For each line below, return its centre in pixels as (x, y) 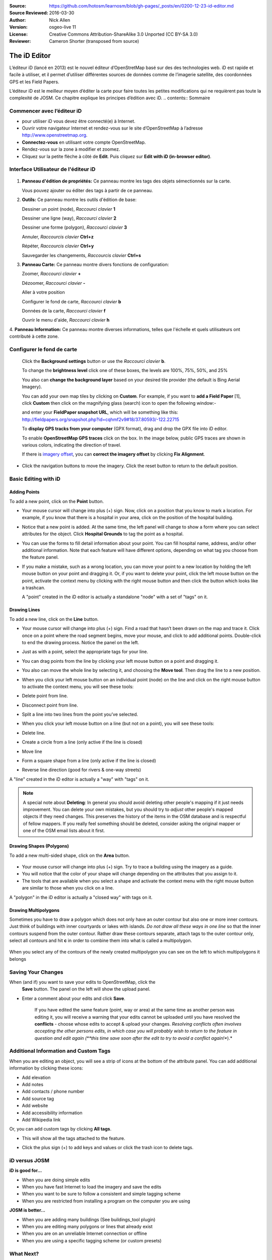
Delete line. (33, 733)
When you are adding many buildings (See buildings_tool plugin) (89, 1219)
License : (18, 34)
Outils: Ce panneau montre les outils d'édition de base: (79, 200)
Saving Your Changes (36, 972)
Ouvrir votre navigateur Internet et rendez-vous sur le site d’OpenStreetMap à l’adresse (112, 128)
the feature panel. (40, 557)
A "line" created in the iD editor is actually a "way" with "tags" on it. (79, 779)
